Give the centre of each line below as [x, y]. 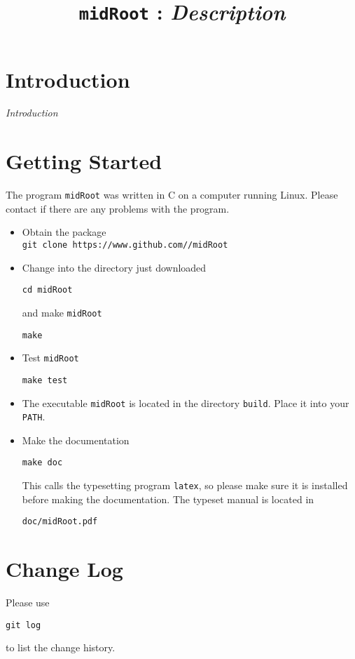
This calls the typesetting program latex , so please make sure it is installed [185, 485]
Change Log [64, 569]
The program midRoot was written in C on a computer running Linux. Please [172, 195]
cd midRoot [47, 290]
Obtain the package [64, 232]
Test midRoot [50, 358]
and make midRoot [62, 312]
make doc [42, 463]
